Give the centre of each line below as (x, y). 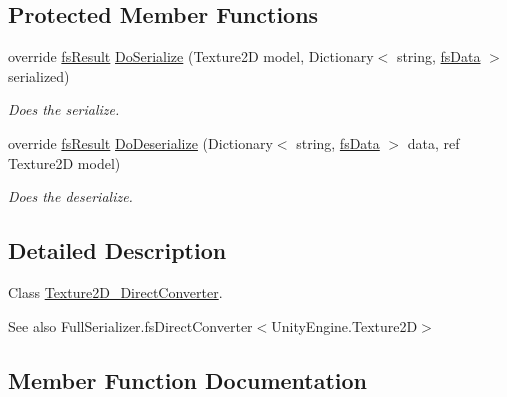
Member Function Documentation (188, 379)
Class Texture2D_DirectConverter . (115, 291)
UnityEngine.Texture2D (344, 325)
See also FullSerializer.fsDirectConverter (130, 325)
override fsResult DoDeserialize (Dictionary (140, 142)
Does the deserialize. (70, 196)
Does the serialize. (64, 109)
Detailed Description (117, 250)
